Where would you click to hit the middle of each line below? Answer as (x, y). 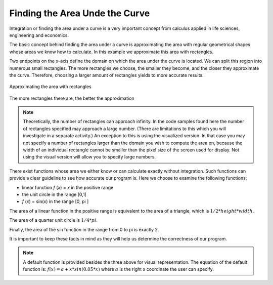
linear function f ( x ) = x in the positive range (68, 187)
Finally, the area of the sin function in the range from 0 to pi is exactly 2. (84, 229)
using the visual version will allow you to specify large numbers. (89, 157)
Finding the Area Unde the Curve (80, 13)
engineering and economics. (39, 35)
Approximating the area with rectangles (50, 87)
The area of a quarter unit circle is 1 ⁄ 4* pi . (54, 220)
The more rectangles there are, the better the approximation (72, 98)
